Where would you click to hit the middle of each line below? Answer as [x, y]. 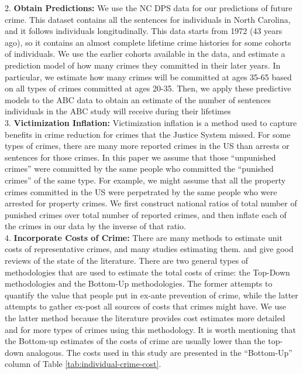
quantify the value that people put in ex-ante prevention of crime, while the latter [151, 295]
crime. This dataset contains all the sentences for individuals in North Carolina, [148, 19]
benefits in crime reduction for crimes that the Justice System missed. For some [148, 134]
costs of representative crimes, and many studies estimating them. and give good [149, 249]
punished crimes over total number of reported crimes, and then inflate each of [146, 214]
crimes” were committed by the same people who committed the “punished [139, 169]
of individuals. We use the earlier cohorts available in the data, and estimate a [145, 54]
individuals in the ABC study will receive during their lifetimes [118, 111]
